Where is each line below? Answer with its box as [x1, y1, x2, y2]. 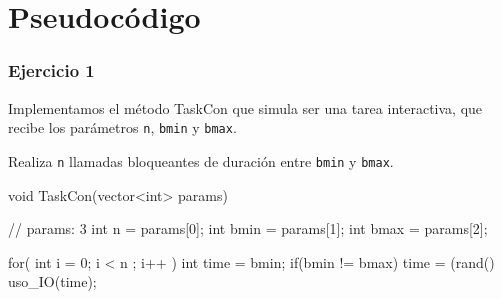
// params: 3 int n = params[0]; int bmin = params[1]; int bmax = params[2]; [8, 218, 488, 239]
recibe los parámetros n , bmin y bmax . [8, 117, 237, 138]
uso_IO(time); [8, 271, 97, 292]
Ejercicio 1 [8, 58, 95, 83]
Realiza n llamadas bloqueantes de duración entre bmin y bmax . [8, 150, 394, 171]
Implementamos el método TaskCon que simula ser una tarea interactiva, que [8, 97, 483, 118]
